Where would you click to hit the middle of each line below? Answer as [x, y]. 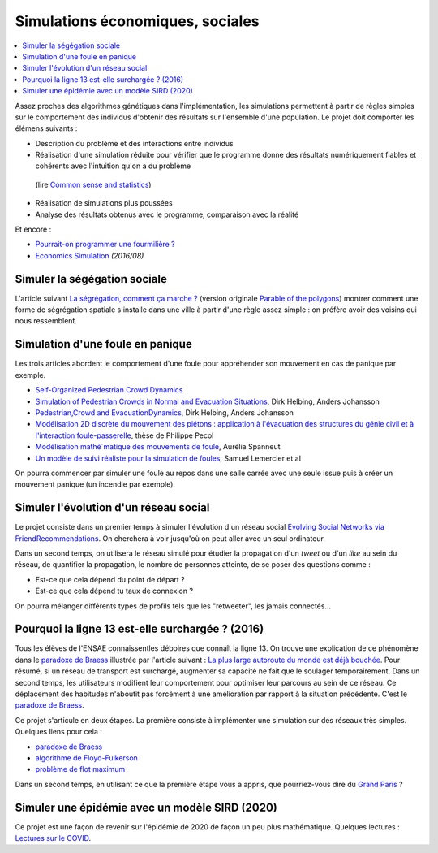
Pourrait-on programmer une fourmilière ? [105, 245]
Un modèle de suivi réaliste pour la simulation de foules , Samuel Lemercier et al [168, 458]
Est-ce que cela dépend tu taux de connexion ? [114, 591]
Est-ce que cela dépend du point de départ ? [110, 579]
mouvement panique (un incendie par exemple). [95, 484]
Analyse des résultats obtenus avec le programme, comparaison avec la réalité [167, 214]
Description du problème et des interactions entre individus [135, 143]
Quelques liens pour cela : [59, 732]
